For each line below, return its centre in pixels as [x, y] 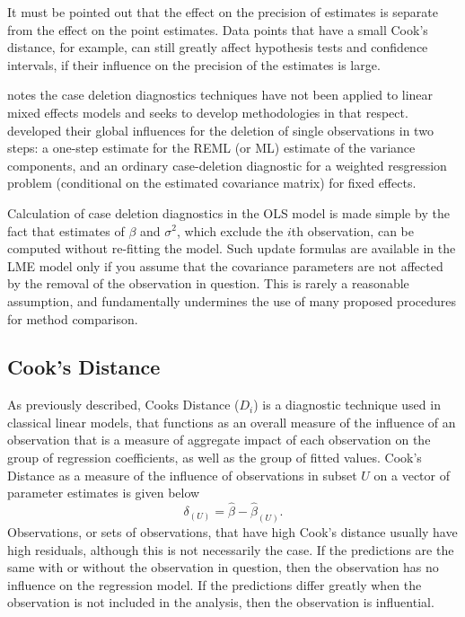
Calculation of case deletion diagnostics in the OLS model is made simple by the [228, 212]
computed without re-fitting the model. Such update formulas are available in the [232, 248]
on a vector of [412, 475]
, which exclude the [230, 230]
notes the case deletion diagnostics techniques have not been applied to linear [220, 95]
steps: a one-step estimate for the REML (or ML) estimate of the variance [211, 148]
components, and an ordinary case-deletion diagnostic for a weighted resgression [227, 165]
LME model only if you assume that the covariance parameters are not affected [225, 265]
